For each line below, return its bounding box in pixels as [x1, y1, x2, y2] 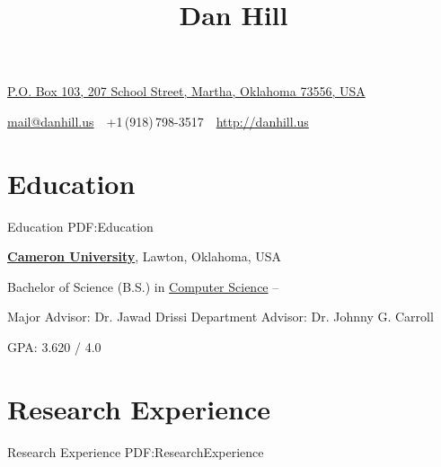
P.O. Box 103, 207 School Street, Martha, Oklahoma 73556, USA [7, 82, 366, 101]
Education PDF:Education [7, 216, 154, 235]
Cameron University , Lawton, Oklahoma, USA [7, 247, 282, 266]
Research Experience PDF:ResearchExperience [7, 442, 264, 461]
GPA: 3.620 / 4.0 [7, 338, 101, 357]
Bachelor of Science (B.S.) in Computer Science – [7, 277, 279, 295]
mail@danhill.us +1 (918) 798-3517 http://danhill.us [7, 111, 309, 130]
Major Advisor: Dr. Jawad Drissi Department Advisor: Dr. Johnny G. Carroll [7, 307, 434, 326]
